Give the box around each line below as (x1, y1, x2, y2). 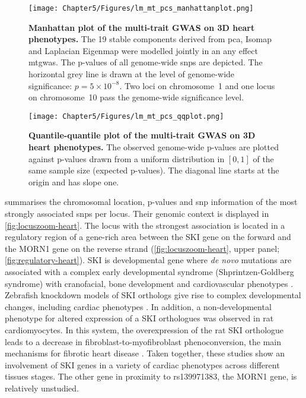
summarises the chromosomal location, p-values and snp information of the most (5, 195, 298, 208)
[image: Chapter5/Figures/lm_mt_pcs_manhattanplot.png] (28, 4, 254, 12)
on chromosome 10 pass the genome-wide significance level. (28, 91, 244, 103)
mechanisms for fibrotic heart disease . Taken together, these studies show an (5, 347, 285, 359)
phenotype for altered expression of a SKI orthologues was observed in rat (5, 312, 274, 324)
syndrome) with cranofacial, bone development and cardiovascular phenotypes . (5, 277, 294, 289)
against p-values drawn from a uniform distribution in (28, 152, 225, 165)
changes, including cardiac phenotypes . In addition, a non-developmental (5, 300, 272, 312)
